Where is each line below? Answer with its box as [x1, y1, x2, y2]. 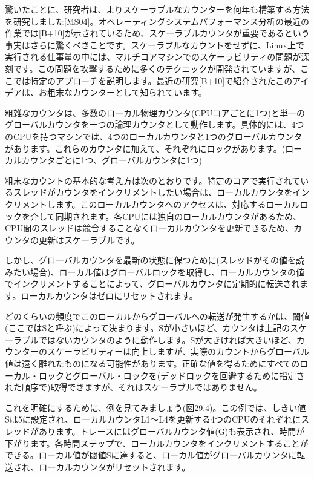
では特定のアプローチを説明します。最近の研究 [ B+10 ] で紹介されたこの [13, 74, 293, 87]
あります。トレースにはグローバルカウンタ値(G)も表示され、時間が [38, 425, 305, 437]
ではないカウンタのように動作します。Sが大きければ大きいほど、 [38, 333, 296, 346]
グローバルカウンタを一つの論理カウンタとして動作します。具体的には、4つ [5, 118, 304, 131]
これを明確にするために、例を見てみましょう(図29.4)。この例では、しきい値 [5, 401, 306, 413]
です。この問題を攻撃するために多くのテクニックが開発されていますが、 [13, 62, 300, 74]
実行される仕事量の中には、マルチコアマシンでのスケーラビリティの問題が [5, 50, 301, 63]
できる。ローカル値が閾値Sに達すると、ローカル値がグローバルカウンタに [5, 449, 297, 461]
